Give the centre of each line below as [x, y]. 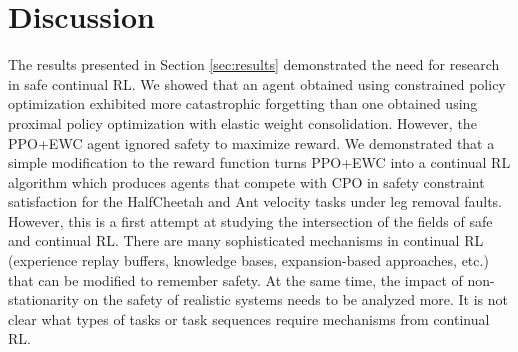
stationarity [43, 299]
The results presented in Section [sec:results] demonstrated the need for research [254, 64]
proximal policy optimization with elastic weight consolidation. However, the [242, 122]
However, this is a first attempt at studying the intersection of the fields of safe [250, 220]
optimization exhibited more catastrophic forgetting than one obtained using [243, 103]
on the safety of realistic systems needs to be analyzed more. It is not [296, 299]
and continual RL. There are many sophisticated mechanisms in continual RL [246, 240]
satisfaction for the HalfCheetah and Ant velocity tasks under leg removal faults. [255, 201]
